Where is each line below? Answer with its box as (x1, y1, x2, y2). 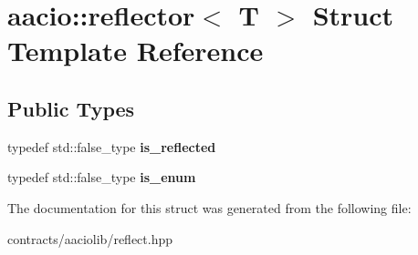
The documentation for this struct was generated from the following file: (7, 198, 412, 217)
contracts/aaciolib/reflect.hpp (7, 229, 173, 248)
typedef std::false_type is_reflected (7, 137, 216, 156)
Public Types (7, 94, 135, 122)
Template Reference (7, 32, 264, 69)
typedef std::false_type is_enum (7, 168, 196, 187)
